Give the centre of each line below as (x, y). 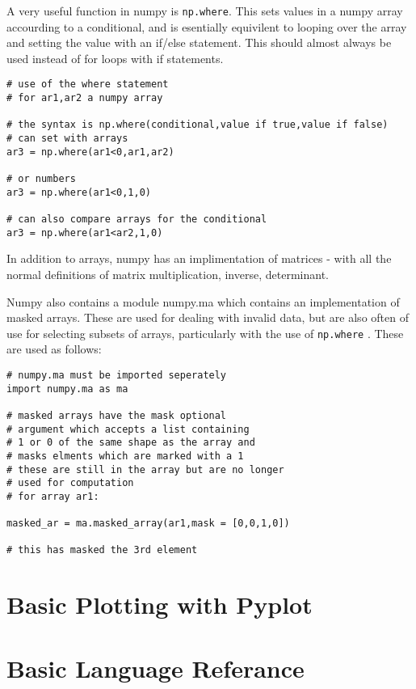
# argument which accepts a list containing (128, 429)
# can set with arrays (67, 139)
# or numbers (41, 179)
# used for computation (70, 483)
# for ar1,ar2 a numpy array (85, 98)
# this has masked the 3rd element (102, 550)
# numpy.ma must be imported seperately (117, 375)
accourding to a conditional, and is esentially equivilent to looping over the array (207, 26)
